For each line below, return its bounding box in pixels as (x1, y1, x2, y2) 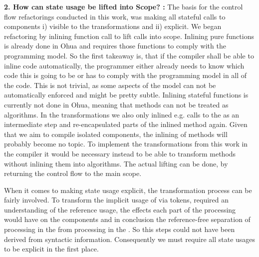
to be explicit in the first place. (4, 243, 99, 254)
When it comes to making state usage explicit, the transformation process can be (4, 184, 252, 195)
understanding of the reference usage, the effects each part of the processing (4, 204, 236, 214)
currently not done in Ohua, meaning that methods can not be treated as (4, 99, 229, 109)
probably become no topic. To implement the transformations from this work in (4, 138, 248, 149)
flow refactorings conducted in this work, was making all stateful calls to (4, 11, 226, 21)
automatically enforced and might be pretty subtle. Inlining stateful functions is (4, 89, 249, 100)
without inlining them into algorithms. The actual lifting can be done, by (4, 158, 228, 168)
